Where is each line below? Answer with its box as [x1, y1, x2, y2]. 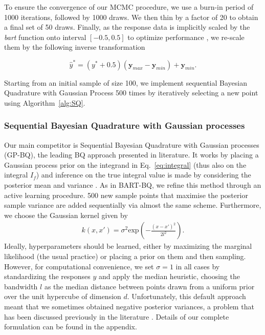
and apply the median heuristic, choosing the [98, 271, 240, 282]
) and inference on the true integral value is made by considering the [36, 169, 251, 180]
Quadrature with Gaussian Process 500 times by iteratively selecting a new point [4, 87, 258, 98]
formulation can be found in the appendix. [4, 321, 137, 332]
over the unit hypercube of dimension [4, 291, 121, 302]
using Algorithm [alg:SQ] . [4, 97, 85, 108]
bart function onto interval [4, 31, 86, 42]
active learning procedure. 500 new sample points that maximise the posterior [4, 189, 248, 200]
